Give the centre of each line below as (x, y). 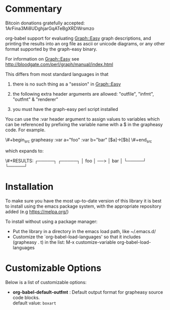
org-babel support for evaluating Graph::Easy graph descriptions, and (78, 38)
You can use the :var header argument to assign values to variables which (82, 119)
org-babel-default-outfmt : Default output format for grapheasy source (88, 292)
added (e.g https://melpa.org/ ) (37, 211)
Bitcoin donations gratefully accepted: (45, 23)
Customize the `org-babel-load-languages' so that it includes (77, 237)
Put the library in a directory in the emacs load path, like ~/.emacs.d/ (84, 231)
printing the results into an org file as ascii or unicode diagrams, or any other (85, 43)
